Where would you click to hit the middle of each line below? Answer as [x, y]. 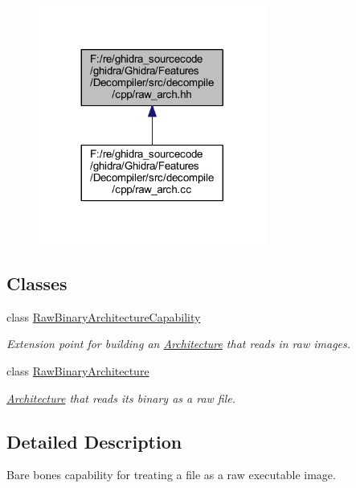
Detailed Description [94, 441]
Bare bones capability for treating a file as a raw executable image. [171, 475]
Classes [37, 283]
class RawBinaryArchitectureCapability [104, 316]
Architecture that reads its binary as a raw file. [121, 398]
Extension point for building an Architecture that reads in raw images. [179, 344]
